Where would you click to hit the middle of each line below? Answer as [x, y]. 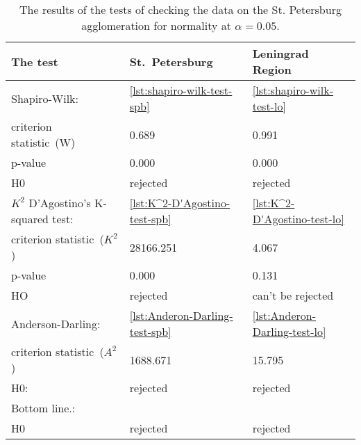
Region [272, 69]
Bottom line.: [43, 408]
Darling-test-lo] [289, 331]
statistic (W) [43, 142]
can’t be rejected [293, 295]
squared [30, 219]
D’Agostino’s [60, 203]
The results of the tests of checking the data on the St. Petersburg [180, 9]
